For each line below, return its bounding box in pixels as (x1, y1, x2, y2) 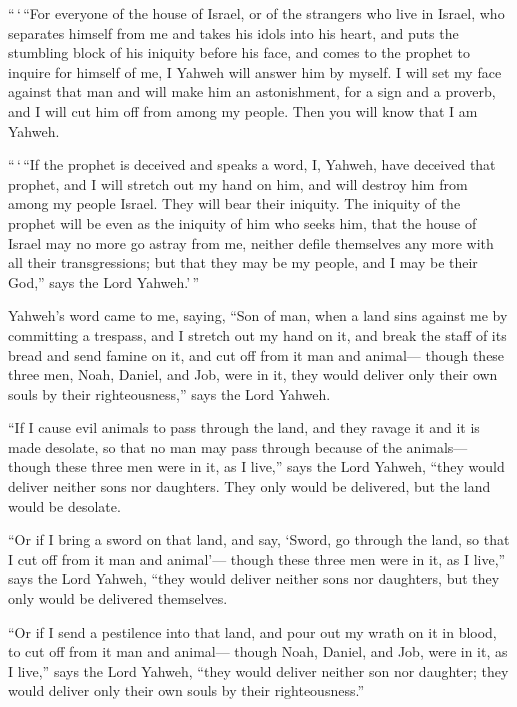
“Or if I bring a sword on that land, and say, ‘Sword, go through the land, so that (8, 529, 510, 550)
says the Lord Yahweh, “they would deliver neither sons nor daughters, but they (8, 568, 500, 589)
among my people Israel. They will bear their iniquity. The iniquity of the (8, 193, 461, 214)
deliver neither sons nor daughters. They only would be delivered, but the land (8, 476, 491, 497)
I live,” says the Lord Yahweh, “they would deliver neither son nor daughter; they (8, 660, 509, 681)
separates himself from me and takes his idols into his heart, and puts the (8, 22, 459, 43)
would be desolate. (8, 495, 121, 516)
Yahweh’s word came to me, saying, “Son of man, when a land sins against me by (8, 305, 508, 326)
